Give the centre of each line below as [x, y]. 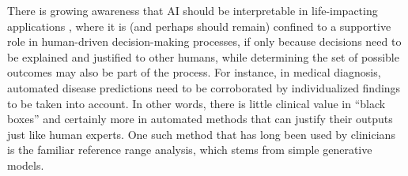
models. [26, 165]
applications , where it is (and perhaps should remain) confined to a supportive [199, 26]
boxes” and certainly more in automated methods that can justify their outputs [200, 119]
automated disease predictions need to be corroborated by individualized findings [204, 87]
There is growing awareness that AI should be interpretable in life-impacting [193, 10]
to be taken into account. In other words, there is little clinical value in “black [196, 103]
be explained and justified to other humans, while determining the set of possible [203, 56]
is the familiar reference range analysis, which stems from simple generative [190, 150]
